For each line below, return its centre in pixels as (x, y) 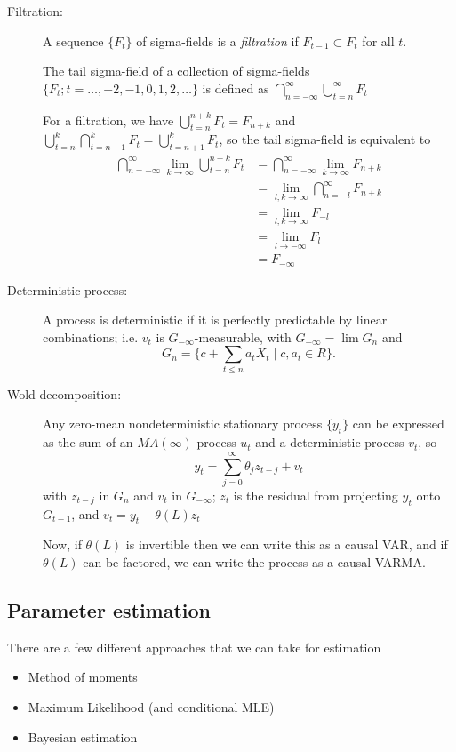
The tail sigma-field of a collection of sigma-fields (176, 71)
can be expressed (398, 424)
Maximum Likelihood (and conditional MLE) (151, 707)
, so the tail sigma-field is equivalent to (325, 139)
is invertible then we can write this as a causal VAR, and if (287, 544)
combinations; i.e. (91, 336)
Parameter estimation (109, 610)
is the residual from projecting (316, 495)
